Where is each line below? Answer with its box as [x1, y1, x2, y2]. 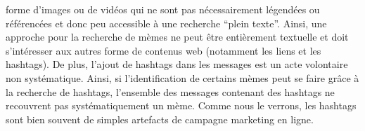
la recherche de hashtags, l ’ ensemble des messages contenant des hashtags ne [6, 84, 335, 99]
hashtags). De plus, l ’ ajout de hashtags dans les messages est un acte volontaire [6, 57, 348, 71]
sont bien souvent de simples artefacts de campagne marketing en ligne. [6, 111, 314, 126]
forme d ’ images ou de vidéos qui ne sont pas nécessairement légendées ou [6, 2, 320, 16]
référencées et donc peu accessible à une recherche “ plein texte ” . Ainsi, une [6, 15, 327, 30]
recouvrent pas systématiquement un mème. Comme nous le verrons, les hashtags [6, 98, 357, 113]
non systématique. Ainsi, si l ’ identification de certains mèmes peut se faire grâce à [6, 70, 359, 85]
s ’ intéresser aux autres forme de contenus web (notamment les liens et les [6, 43, 321, 57]
